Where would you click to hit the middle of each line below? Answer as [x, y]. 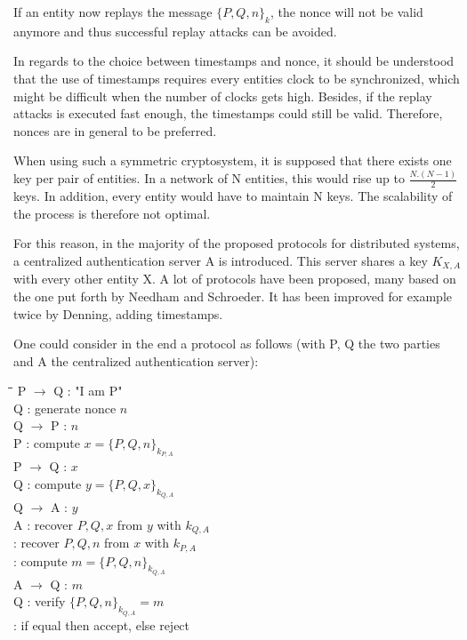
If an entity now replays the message [113, 12]
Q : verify [40, 601]
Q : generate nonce [65, 408]
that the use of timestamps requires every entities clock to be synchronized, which [237, 78]
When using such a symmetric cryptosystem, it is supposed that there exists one [233, 160]
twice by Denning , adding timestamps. [118, 313]
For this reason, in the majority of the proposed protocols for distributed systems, [237, 243]
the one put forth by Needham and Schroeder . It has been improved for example [233, 296]
